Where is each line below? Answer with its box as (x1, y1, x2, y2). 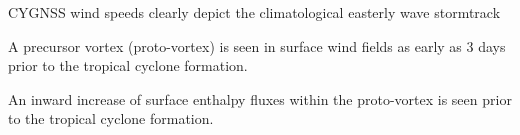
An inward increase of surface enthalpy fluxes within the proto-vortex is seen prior (8, 88, 512, 109)
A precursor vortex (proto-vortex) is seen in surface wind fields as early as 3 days (8, 35, 506, 56)
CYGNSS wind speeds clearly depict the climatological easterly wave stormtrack (8, 2, 501, 22)
